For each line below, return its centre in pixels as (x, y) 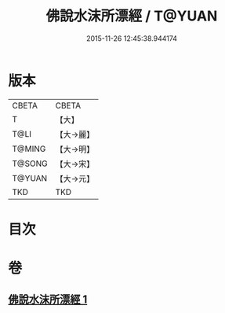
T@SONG (30, 164)
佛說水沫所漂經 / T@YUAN (132, 16)
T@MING (29, 149)
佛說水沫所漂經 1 (48, 300)
